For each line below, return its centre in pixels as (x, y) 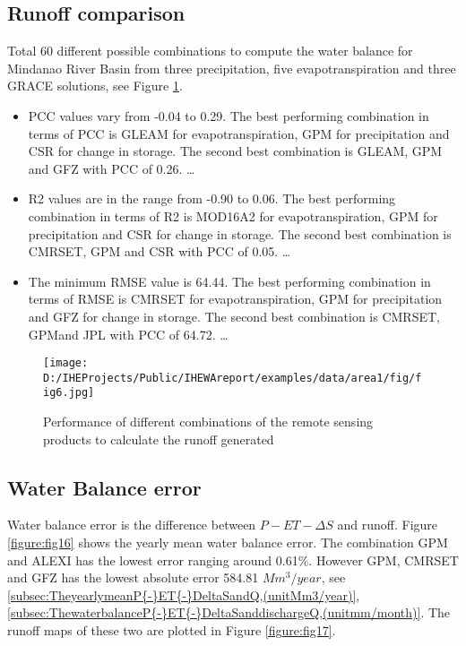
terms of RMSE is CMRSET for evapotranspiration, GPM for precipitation (235, 299)
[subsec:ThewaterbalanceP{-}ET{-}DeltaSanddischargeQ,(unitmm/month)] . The (229, 612)
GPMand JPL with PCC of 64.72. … (128, 334)
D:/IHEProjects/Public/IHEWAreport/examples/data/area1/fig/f (233, 378)
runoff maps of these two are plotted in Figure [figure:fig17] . (172, 630)
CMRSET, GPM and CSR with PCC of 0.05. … (160, 251)
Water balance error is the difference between (132, 525)
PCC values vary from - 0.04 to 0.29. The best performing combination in (229, 115)
